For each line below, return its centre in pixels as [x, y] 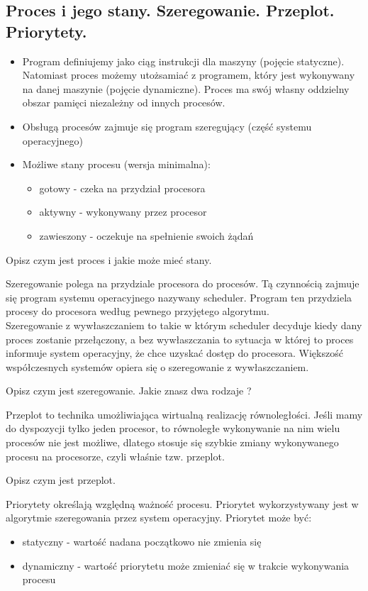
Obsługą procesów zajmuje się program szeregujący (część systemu [167, 126]
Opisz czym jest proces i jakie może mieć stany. [109, 259]
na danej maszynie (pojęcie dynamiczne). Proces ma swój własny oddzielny [186, 88]
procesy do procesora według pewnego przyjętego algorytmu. [138, 311]
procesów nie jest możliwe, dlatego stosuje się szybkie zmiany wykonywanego [172, 442]
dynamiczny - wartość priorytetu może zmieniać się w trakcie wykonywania [186, 565]
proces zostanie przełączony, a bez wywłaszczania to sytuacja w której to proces [180, 339]
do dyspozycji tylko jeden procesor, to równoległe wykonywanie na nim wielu [173, 428]
